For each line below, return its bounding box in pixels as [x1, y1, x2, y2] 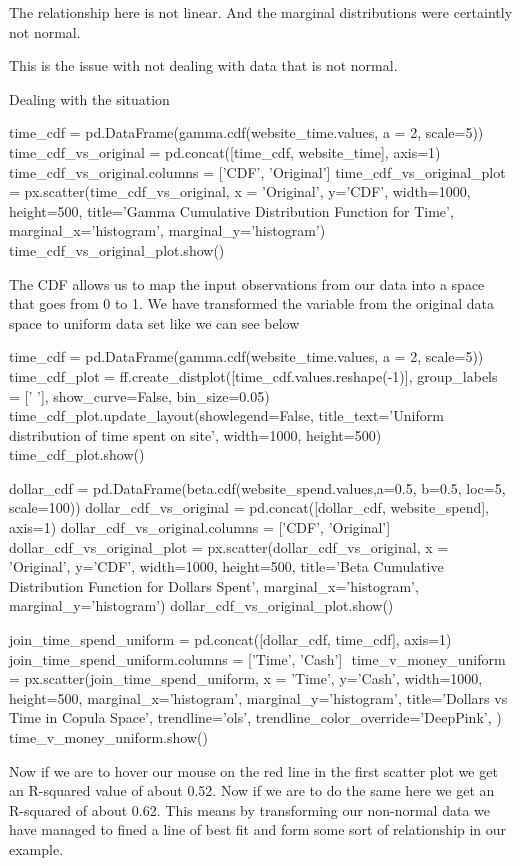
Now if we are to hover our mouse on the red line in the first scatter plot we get [9, 760, 498, 781]
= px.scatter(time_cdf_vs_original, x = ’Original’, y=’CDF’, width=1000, [9, 181, 471, 202]
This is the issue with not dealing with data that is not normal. [9, 55, 398, 76]
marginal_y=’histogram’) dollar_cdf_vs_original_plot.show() [9, 595, 394, 616]
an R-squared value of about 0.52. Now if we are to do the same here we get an [9, 780, 495, 801]
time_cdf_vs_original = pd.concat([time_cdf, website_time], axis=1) [9, 141, 441, 162]
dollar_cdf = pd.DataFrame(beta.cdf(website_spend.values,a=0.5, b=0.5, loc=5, [9, 477, 506, 498]
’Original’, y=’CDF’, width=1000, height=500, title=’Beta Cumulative [9, 556, 444, 577]
